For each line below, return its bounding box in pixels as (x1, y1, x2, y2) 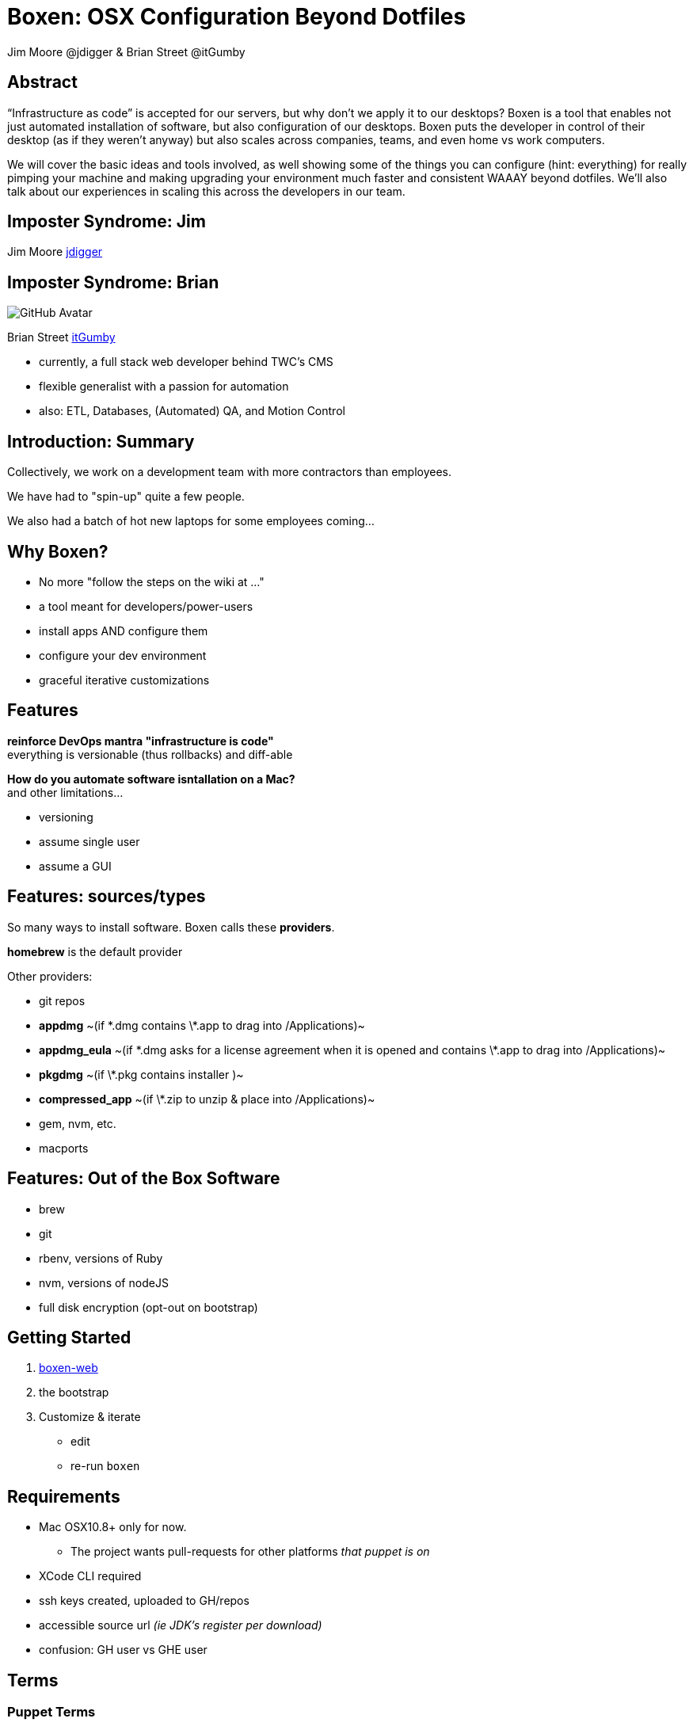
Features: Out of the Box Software (7, 1168, 280, 1189)
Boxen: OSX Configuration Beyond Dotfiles (7, 3, 466, 30)
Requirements (7, 1486, 120, 1507)
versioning (39, 810, 93, 824)
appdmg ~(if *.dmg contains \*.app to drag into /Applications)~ (39, 1018, 365, 1032)
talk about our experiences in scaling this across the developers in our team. (7, 184, 406, 198)
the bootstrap (39, 1385, 109, 1400)
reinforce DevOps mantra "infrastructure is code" (7, 733, 274, 748)
